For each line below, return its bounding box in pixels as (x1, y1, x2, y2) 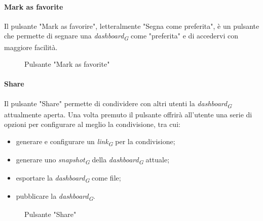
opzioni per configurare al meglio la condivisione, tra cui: (4, 119, 180, 129)
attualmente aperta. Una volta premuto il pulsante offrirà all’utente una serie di (4, 109, 252, 119)
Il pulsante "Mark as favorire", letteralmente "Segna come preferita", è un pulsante (4, 20, 259, 31)
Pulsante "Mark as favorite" (24, 59, 110, 69)
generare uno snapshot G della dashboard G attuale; (16, 154, 170, 166)
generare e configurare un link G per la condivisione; (16, 136, 175, 148)
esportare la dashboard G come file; (16, 172, 121, 184)
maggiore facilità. (4, 41, 58, 52)
